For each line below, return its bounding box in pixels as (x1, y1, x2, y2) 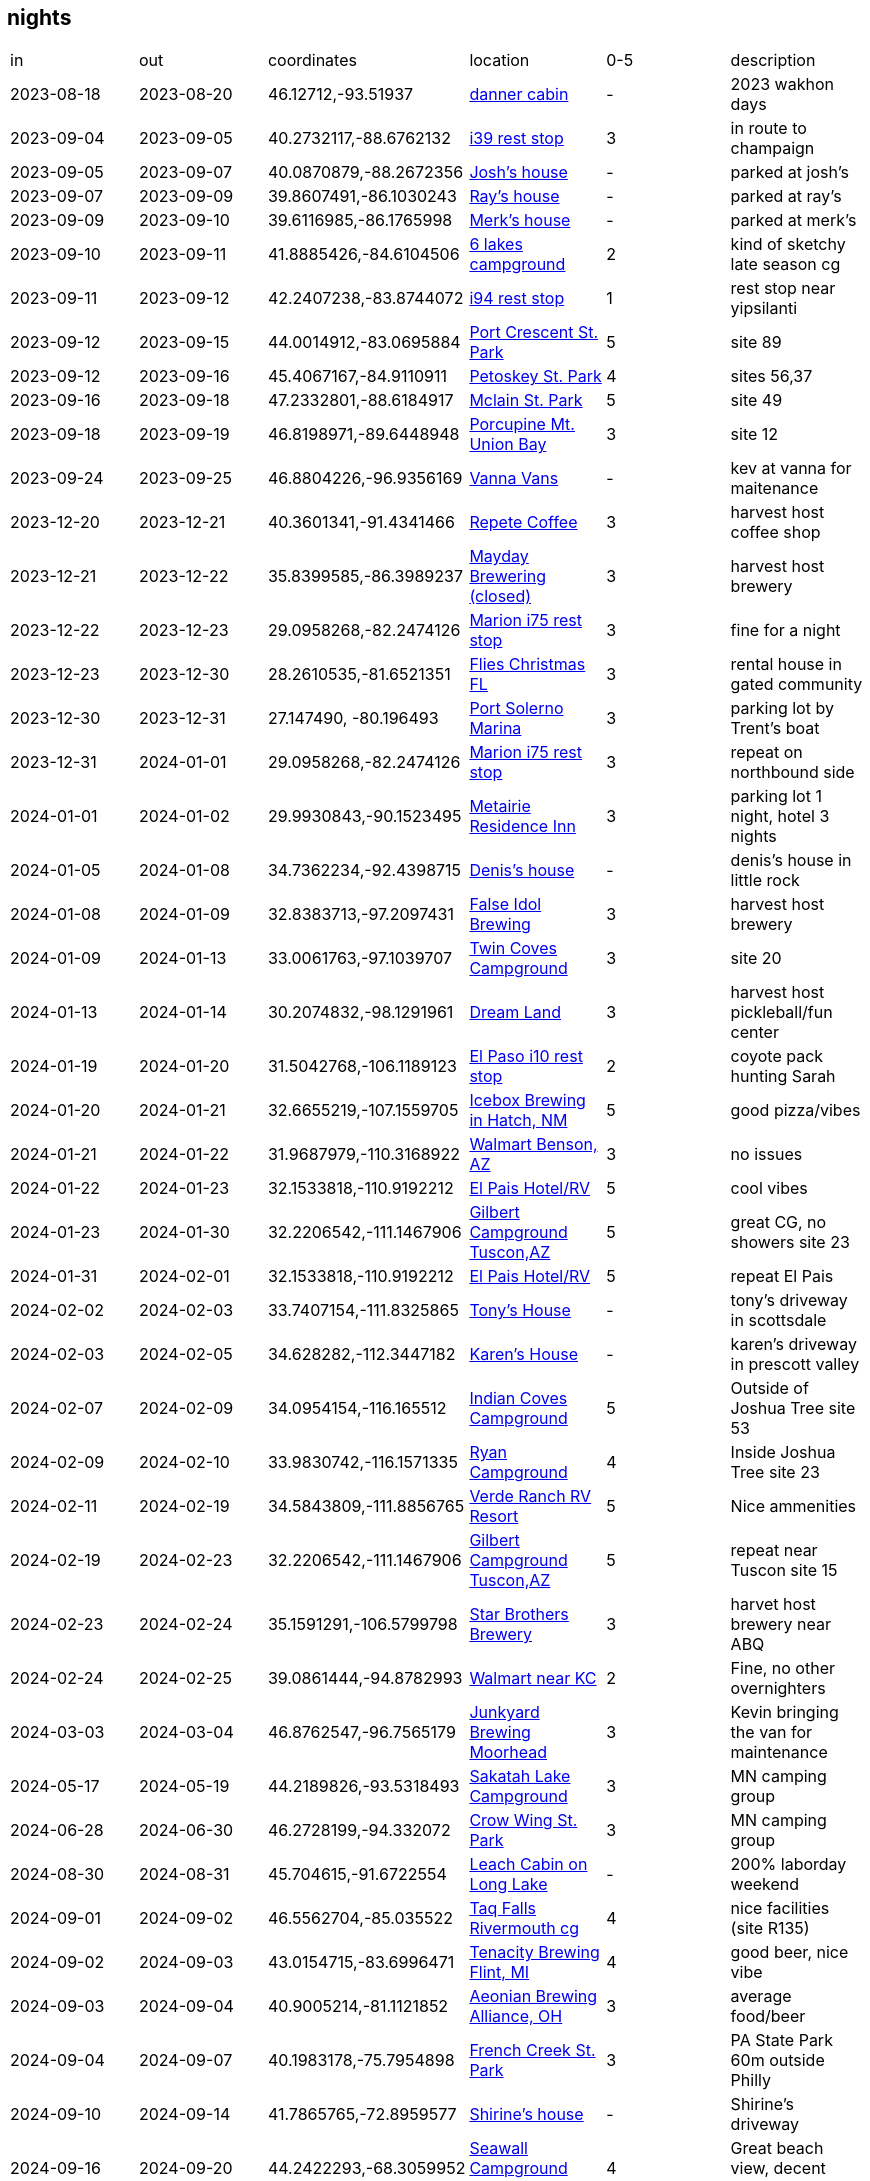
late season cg (730, 254, 841, 275)
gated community (730, 674, 863, 695)
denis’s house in (730, 850, 852, 871)
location (469, 50, 530, 71)
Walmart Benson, (469, 1134, 598, 1155)
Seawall (469, 2138, 528, 2159)
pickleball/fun (730, 1002, 833, 1023)
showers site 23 (730, 1232, 850, 1253)
